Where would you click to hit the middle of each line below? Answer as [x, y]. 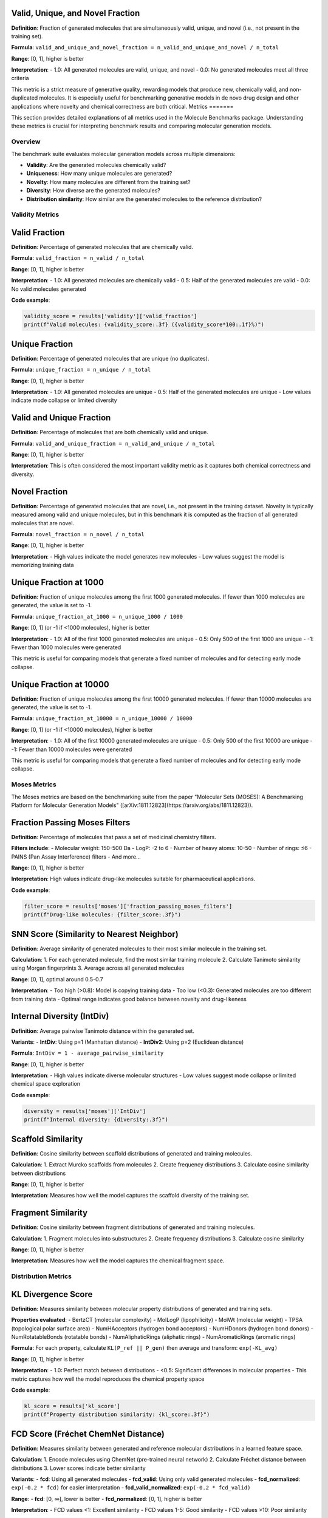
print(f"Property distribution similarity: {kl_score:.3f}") [117, 1414]
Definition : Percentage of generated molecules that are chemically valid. [102, 247]
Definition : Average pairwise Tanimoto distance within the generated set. [103, 1031]
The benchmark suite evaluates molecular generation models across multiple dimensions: [124, 154]
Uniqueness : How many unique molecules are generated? [99, 174]
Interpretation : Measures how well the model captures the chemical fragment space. [118, 1261]
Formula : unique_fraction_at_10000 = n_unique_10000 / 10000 [102, 718]
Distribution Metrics [42, 1276]
